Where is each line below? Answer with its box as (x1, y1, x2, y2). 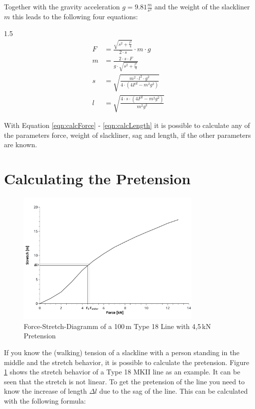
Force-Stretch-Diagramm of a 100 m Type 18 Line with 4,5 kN (24, 321, 211, 331)
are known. (4, 139, 37, 150)
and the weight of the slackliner (154, 1, 250, 11)
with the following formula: (4, 395, 86, 406)
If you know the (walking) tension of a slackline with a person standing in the (4, 347, 240, 357)
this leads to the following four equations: (12, 11, 138, 22)
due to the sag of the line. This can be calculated (99, 386, 248, 396)
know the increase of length (4, 386, 87, 396)
